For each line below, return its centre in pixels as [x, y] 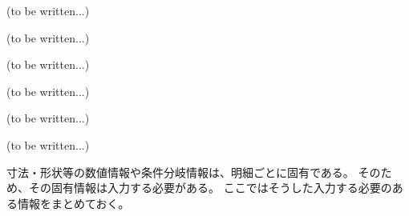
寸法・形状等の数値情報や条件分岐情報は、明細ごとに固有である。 [180, 172]
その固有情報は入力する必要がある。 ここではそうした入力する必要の [210, 188]
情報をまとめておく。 [73, 203]
